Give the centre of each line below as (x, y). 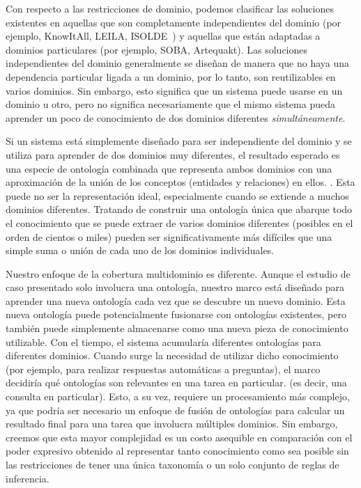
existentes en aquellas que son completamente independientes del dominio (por (174, 22)
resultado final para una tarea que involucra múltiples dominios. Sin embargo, (172, 424)
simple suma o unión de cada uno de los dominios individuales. (140, 250)
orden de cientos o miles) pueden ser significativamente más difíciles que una (169, 236)
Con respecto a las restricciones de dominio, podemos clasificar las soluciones (170, 8)
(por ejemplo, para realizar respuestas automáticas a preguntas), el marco (163, 369)
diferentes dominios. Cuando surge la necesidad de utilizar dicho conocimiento (172, 355)
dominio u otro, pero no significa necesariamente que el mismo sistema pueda (170, 104)
